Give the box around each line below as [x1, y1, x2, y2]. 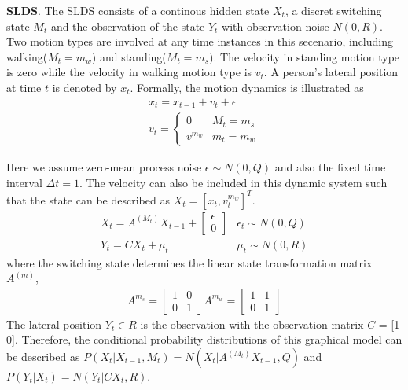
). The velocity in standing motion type [209, 48, 400, 64]
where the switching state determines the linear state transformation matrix [6, 254, 373, 270]
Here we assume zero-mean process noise [6, 159, 202, 175]
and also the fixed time [274, 159, 386, 175]
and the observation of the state [50, 17, 205, 34]
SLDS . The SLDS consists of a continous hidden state [6, 2, 270, 18]
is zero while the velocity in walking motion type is [6, 64, 252, 80]
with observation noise [222, 17, 329, 34]
